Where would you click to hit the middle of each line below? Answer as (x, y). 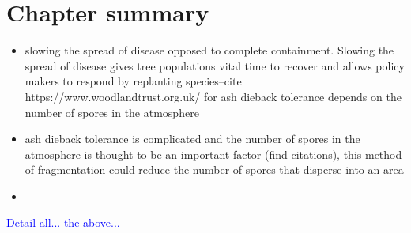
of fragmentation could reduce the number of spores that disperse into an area (214, 169)
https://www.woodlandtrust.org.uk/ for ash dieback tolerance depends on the (213, 96)
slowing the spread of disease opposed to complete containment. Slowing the (209, 50)
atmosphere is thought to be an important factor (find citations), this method (213, 154)
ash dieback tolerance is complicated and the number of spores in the (192, 139)
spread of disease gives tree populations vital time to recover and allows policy (215, 65)
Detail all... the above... (63, 222)
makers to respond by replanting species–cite (133, 81)
